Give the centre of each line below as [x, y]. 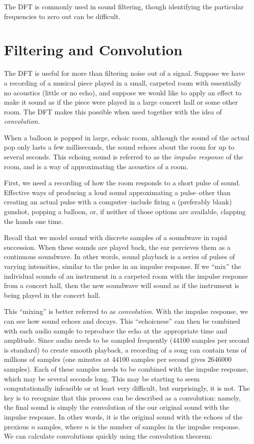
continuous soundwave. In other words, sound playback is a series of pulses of [119, 256]
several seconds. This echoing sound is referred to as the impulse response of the [124, 157]
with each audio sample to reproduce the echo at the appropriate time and [116, 330]
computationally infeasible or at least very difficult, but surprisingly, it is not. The [127, 388]
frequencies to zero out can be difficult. [62, 16]
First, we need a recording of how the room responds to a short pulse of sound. [122, 183]
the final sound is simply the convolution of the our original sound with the [117, 407]
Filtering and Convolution [93, 50]
